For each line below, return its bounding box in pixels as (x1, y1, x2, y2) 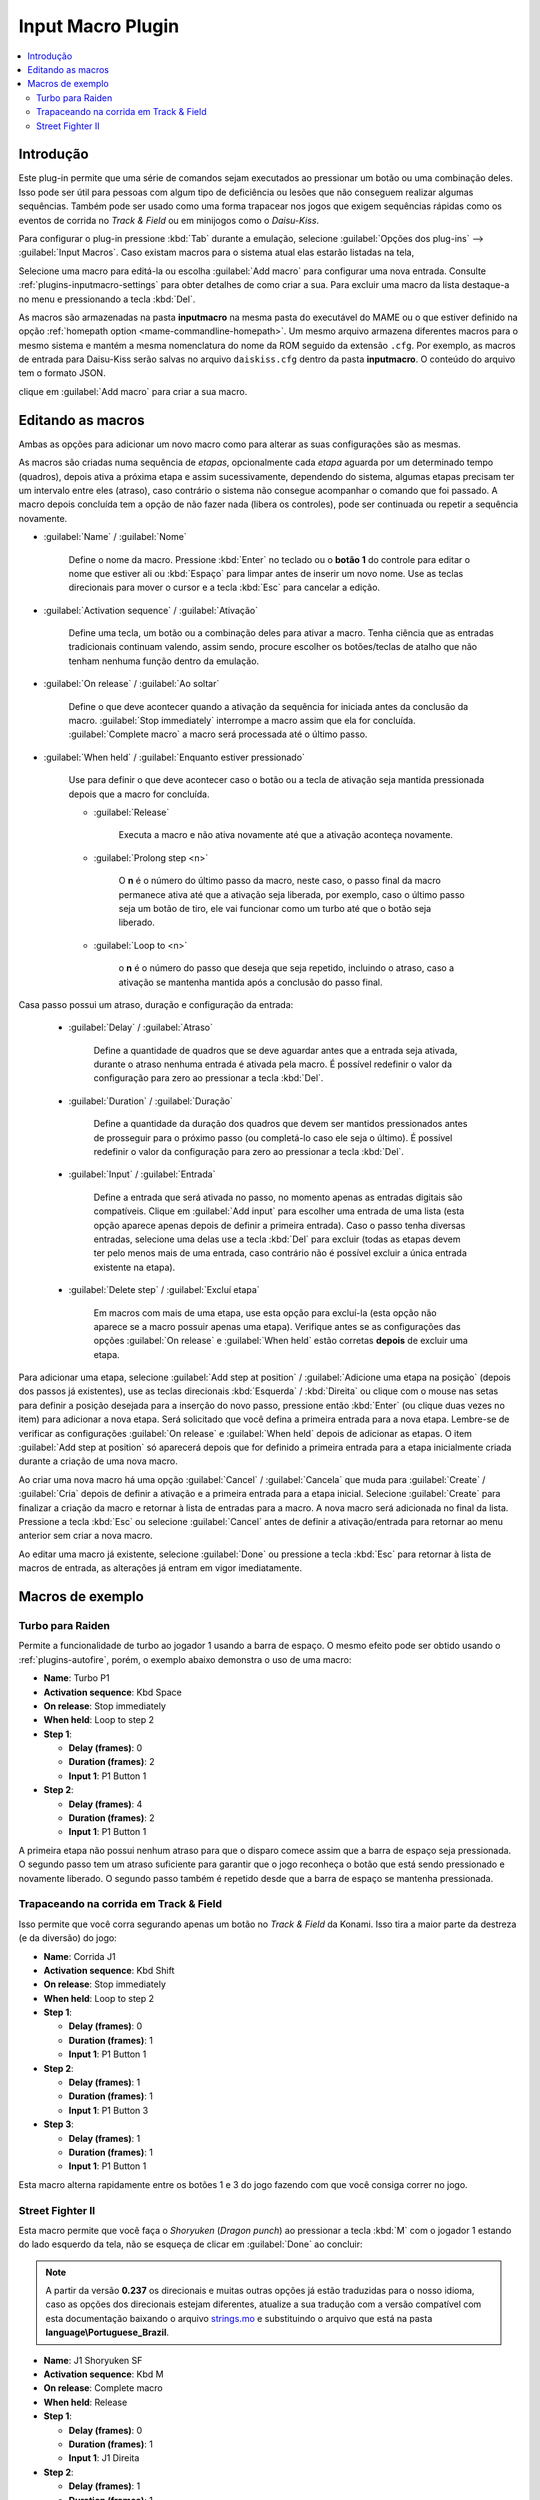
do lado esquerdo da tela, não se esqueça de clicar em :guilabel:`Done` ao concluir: (18, 2238, 364, 2250)
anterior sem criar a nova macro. (18, 1530, 154, 1542)
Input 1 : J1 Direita (68, 2452, 140, 2464)
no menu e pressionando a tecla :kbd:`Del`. (18, 293, 196, 305)
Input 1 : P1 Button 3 (68, 2104, 149, 2116)
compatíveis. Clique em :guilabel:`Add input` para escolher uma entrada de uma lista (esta (93, 1205, 465, 1217)
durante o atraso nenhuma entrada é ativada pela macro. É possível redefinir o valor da (93, 1058, 453, 1070)
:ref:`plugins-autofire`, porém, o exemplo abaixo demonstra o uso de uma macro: (18, 1653, 352, 1665)
